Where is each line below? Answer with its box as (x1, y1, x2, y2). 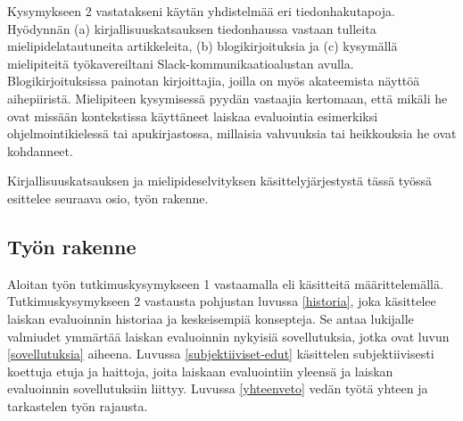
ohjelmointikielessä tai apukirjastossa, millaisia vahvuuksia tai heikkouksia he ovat (7, 124, 457, 143)
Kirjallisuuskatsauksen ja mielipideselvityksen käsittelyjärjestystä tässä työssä (7, 171, 432, 190)
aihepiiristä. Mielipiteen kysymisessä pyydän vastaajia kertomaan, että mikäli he (7, 88, 448, 107)
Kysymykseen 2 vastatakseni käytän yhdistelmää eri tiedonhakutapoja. (7, 2, 395, 20)
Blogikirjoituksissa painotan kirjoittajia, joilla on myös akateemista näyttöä (7, 71, 420, 90)
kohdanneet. (7, 141, 73, 160)
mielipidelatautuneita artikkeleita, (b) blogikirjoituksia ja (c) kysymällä (7, 37, 398, 55)
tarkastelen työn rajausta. (7, 396, 148, 415)
